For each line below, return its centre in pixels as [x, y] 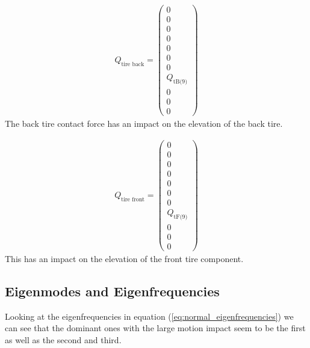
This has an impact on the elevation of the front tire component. [124, 259]
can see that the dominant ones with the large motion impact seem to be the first [155, 328]
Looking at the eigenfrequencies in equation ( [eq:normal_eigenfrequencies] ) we [149, 316]
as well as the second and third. [63, 340]
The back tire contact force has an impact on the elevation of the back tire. [144, 124]
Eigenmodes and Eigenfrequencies [112, 291]
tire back [133, 64]
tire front [133, 199]
